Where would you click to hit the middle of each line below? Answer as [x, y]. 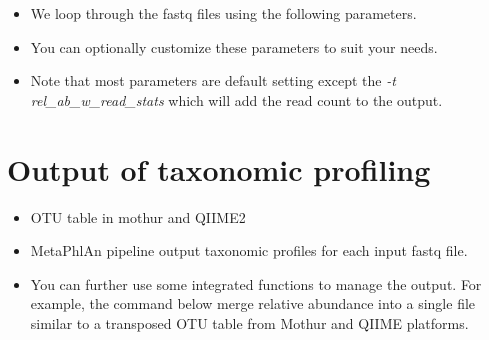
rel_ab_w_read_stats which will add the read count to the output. [236, 99]
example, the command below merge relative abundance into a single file [253, 303]
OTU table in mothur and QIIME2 [138, 216]
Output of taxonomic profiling [219, 168]
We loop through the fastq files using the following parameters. [223, 13]
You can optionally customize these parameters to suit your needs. [234, 46]
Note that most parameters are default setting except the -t [213, 80]
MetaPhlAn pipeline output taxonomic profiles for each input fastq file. [249, 250]
